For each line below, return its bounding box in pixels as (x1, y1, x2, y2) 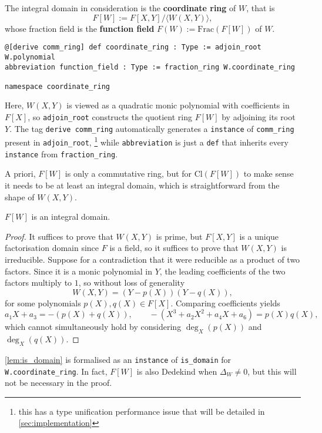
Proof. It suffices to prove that (5, 230, 113, 242)
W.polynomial (5, 52, 55, 61)
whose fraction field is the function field (5, 22, 155, 34)
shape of (5, 190, 35, 203)
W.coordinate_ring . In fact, (5, 365, 108, 377)
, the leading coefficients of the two (159, 265, 286, 277)
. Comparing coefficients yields (170, 296, 280, 309)
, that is (246, 2, 275, 14)
